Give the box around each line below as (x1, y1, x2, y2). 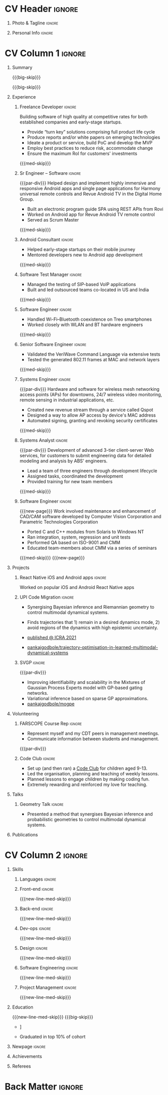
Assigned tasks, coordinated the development (27, 473, 123, 479)
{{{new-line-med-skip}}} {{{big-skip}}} (12, 1014, 94, 1020)
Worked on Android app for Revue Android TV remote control (27, 211, 155, 217)
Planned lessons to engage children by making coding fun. (27, 776, 150, 782)
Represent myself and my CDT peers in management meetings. (27, 730, 160, 736)
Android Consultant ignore (19, 236, 74, 242)
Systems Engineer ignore (19, 376, 71, 382)
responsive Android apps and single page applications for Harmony (19, 185, 160, 191)
